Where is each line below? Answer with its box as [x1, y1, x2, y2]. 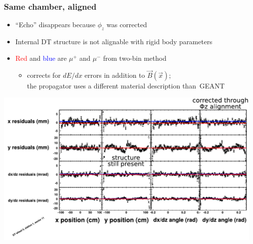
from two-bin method [103, 52, 166, 63]
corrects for [27, 70, 61, 80]
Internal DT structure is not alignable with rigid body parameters [15, 36, 213, 47]
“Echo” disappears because [15, 19, 95, 30]
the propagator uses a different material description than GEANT [27, 81, 225, 91]
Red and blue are [15, 52, 67, 63]
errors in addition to [84, 70, 145, 80]
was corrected [107, 19, 147, 30]
